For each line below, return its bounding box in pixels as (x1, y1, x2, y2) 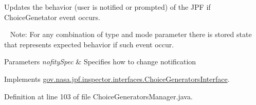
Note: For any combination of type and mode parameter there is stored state (10, 29, 252, 40)
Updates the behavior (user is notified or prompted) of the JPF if (4, 2, 211, 12)
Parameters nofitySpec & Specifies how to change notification (4, 56, 196, 67)
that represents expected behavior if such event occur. (4, 39, 174, 49)
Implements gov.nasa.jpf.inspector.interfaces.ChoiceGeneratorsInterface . (4, 73, 230, 84)
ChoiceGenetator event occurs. (4, 11, 100, 22)
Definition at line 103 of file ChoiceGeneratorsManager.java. (4, 91, 193, 101)
